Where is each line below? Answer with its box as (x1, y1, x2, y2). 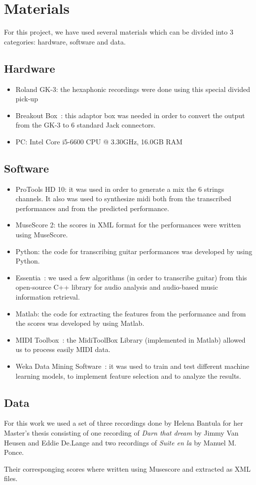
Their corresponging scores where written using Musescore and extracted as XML (4, 463, 251, 474)
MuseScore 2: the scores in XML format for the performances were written (15, 220, 241, 230)
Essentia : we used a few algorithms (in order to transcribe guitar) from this (15, 272, 247, 282)
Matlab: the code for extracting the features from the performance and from (15, 308, 246, 318)
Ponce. (4, 447, 24, 457)
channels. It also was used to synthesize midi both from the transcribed (15, 193, 231, 204)
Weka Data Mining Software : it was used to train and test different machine (15, 361, 250, 371)
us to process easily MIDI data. (15, 344, 110, 354)
